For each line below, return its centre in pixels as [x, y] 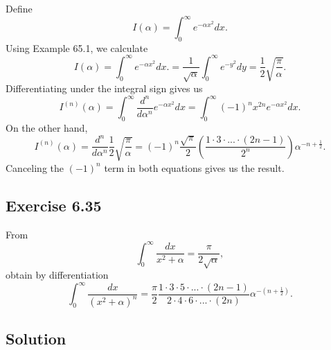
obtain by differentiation [57, 274]
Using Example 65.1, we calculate [77, 47]
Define [19, 8]
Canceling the [35, 167]
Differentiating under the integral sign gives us [104, 88]
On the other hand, [47, 128]
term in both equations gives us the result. [194, 167]
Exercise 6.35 [54, 205]
